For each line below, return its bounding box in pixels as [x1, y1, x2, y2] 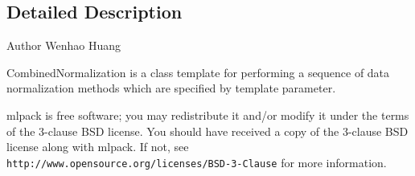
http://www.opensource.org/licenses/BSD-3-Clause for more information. [6, 153, 387, 170]
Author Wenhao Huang [6, 37, 121, 54]
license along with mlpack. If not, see [6, 138, 189, 155]
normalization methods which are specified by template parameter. [6, 80, 336, 96]
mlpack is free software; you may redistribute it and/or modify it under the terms [6, 106, 409, 123]
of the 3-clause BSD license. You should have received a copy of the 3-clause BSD [6, 122, 409, 139]
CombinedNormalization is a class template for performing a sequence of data [6, 63, 390, 80]
